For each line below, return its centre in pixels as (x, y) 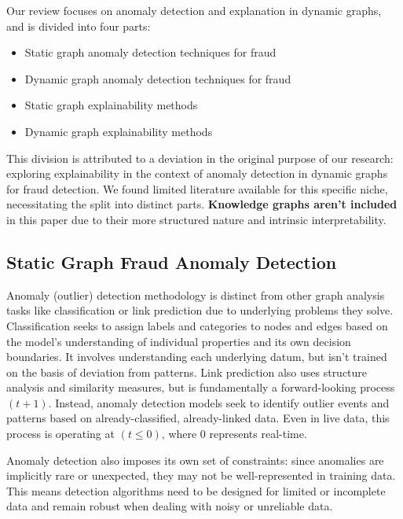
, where (179, 434)
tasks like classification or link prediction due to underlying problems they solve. (200, 310)
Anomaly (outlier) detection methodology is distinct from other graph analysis (196, 294)
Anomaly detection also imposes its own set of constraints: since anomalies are (195, 460)
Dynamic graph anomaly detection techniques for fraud (158, 78)
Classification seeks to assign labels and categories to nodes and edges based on (197, 325)
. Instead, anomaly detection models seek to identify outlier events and (219, 402)
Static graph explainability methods (111, 105)
